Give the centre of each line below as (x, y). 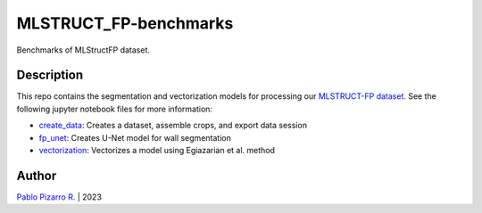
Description (50, 75)
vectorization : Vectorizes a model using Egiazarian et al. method (157, 151)
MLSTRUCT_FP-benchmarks (125, 23)
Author (37, 175)
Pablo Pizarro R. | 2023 (59, 197)
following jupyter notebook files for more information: (115, 109)
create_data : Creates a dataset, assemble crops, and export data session (173, 126)
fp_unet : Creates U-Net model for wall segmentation (135, 137)
